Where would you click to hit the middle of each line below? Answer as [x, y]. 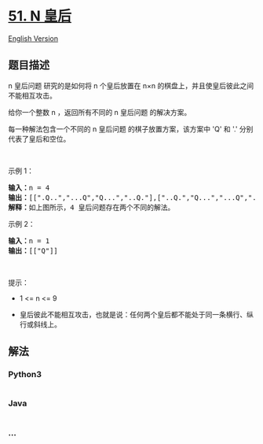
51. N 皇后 [40, 16]
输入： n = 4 [29, 187]
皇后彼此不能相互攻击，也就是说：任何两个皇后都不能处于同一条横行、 [133, 314]
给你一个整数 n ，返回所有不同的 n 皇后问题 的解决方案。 [100, 112]
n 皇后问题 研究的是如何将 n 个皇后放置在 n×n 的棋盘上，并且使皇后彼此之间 [131, 85]
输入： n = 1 [29, 240]
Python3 [25, 375]
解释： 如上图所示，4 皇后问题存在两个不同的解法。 [91, 207]
